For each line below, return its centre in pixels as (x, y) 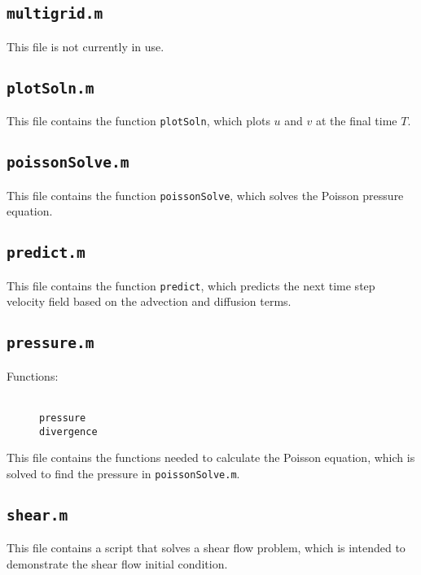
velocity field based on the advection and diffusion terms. (149, 301)
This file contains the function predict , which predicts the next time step (191, 285)
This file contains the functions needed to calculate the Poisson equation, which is (211, 457)
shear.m (37, 515)
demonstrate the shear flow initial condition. (117, 563)
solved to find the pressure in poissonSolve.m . (123, 473)
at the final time (356, 121)
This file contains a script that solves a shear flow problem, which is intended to (206, 548)
